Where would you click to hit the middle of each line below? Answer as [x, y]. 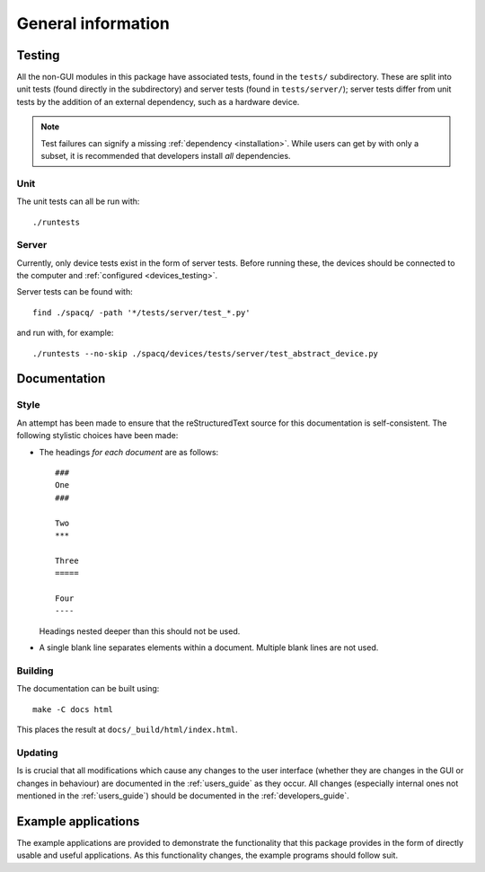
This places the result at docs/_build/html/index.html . [127, 729]
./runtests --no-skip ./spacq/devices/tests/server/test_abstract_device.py [206, 353]
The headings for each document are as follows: [129, 452]
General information [93, 23]
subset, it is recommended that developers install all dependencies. [166, 156]
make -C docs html [73, 709]
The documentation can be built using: [88, 689]
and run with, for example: [65, 333]
